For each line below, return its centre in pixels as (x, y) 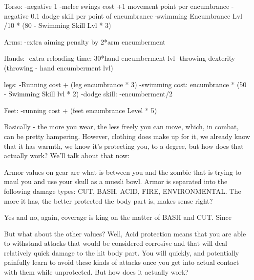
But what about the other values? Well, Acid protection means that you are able (125, 233)
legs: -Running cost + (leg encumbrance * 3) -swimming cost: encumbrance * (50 (125, 84)
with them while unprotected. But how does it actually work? (96, 272)
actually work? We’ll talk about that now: (67, 155)
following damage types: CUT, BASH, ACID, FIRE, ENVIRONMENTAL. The (123, 191)
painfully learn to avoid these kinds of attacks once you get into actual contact (122, 262)
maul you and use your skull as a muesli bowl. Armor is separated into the (116, 181)
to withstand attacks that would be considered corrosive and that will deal (116, 243)
